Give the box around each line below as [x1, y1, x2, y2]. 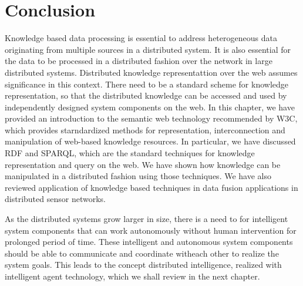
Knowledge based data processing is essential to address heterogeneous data [5, 32, 277, 44]
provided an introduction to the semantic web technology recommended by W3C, [5, 112, 298, 125]
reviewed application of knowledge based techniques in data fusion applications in [5, 181, 298, 193]
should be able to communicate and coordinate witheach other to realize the [5, 247, 279, 259]
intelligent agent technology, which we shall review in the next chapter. [5, 270, 260, 282]
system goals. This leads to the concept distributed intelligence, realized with [5, 258, 282, 271]
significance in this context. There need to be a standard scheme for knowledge [5, 78, 288, 90]
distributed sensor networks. [5, 193, 106, 205]
